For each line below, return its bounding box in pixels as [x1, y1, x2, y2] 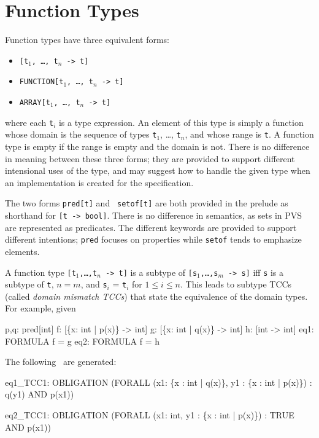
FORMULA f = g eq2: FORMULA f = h [5, 334, 159, 347]
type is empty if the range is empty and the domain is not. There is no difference [5, 140, 310, 152]
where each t [5, 115, 54, 128]
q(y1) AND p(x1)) [5, 388, 74, 401]
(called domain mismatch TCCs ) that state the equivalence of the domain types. [5, 289, 308, 302]
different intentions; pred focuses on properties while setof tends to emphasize [5, 233, 302, 246]
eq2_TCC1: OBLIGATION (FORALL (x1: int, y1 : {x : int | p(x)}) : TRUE [5, 409, 294, 421]
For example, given [5, 302, 76, 315]
